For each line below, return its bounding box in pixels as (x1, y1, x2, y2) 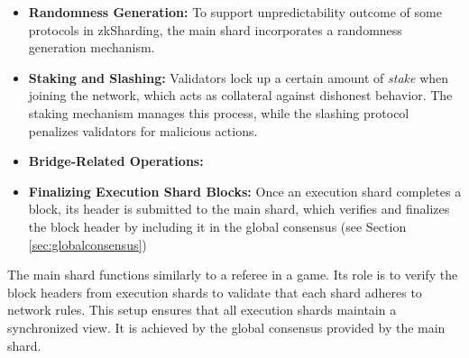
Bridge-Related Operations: (28, 151, 204, 170)
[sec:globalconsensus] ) (28, 234, 147, 253)
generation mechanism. (28, 38, 155, 57)
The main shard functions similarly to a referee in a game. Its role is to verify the (7, 265, 458, 284)
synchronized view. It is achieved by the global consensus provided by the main (7, 317, 446, 336)
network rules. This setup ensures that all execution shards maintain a (7, 300, 397, 319)
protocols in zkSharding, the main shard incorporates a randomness (28, 20, 402, 39)
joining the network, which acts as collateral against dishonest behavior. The (28, 86, 453, 105)
